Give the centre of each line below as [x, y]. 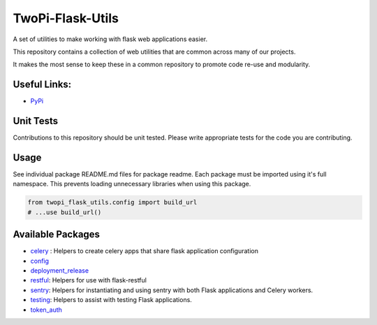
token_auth [46, 310]
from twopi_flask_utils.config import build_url [112, 203]
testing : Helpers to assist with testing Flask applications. [111, 300]
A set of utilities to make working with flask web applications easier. [110, 39]
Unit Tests [36, 121]
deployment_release [60, 271]
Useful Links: [42, 85]
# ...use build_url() [65, 212]
